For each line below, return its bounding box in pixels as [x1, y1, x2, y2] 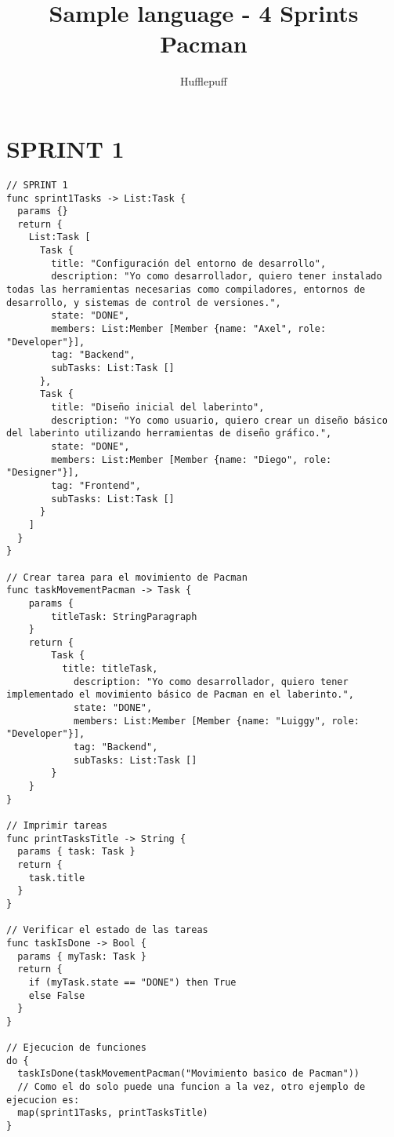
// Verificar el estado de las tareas [6, 924, 208, 936]
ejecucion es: [6, 1094, 80, 1106]
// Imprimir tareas [6, 820, 107, 831]
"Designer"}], [6, 467, 80, 479]
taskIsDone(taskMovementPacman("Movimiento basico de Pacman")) [17, 1068, 360, 1080]
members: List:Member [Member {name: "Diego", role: [51, 454, 332, 465]
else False [28, 989, 85, 1001]
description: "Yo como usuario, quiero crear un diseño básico [51, 414, 388, 426]
